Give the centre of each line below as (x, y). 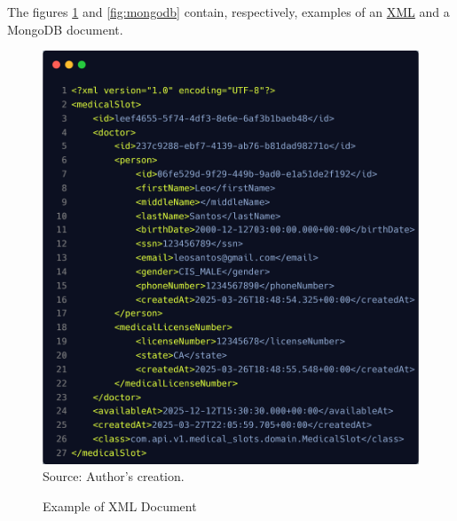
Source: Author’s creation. (114, 476)
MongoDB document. (65, 29)
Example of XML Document (120, 505)
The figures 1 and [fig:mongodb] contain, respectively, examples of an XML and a (228, 12)
